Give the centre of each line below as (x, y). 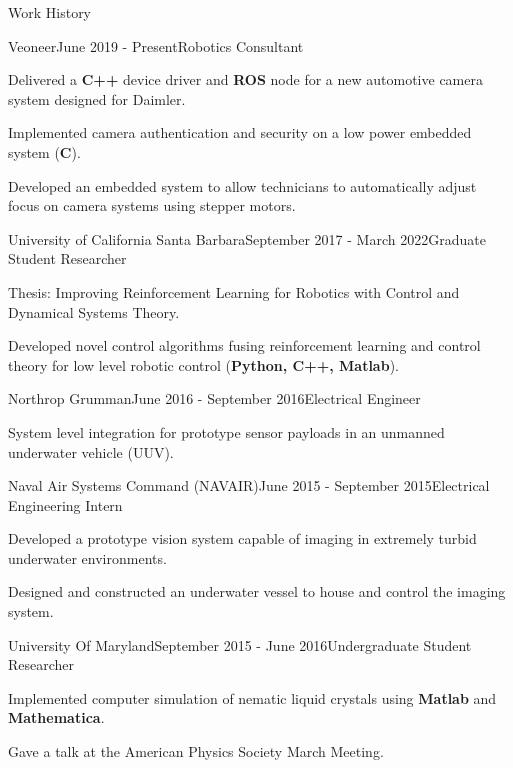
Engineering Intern (65, 504)
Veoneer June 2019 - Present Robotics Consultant (156, 45)
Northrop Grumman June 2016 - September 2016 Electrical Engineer (214, 398)
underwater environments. (87, 557)
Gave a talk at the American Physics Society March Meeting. (196, 751)
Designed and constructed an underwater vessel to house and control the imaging (257, 591)
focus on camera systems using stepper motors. (152, 205)
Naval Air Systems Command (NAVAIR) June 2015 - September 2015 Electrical (249, 485)
